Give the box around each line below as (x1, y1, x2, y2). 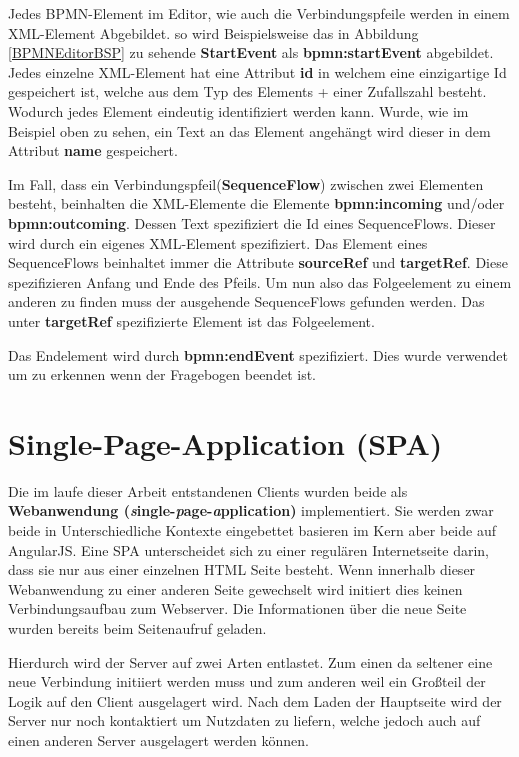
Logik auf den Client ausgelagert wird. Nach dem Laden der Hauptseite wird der (8, 690, 502, 711)
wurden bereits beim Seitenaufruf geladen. (8, 617, 267, 638)
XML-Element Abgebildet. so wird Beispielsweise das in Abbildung (8, 22, 419, 43)
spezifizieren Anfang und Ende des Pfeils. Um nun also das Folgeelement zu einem (8, 271, 512, 292)
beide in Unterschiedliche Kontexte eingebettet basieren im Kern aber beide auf (8, 520, 496, 540)
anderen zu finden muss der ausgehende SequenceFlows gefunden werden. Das (8, 291, 485, 312)
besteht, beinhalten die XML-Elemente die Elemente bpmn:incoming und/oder (8, 193, 505, 214)
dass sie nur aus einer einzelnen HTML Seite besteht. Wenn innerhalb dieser (8, 559, 476, 580)
